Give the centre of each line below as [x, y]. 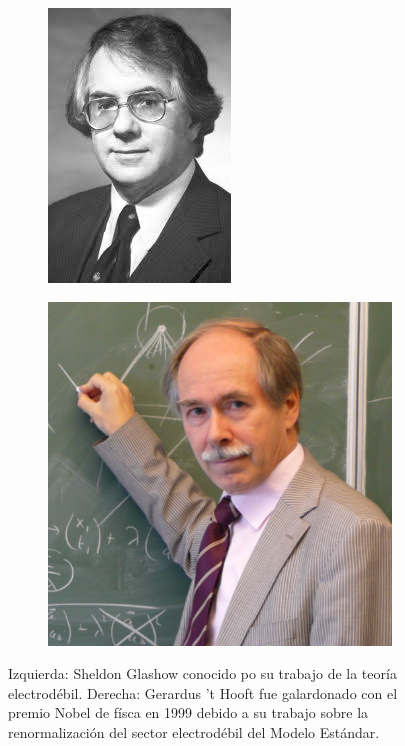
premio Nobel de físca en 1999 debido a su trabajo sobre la [188, 712]
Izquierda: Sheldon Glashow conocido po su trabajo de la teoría [202, 673]
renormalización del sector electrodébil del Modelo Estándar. [194, 731]
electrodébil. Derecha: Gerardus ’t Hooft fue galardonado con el [203, 692]
